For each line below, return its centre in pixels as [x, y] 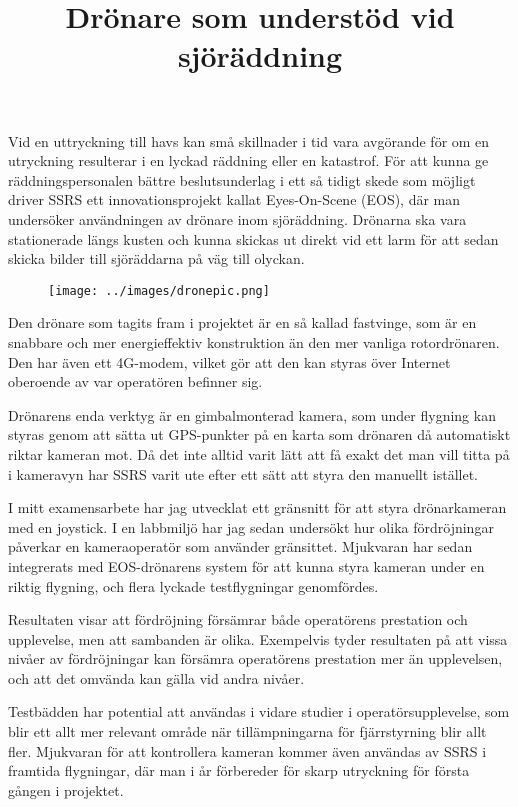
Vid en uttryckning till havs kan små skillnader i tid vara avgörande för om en [249, 140]
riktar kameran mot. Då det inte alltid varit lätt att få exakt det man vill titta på [259, 453]
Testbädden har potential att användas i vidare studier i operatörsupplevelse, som [259, 711]
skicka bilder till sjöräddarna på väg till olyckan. [156, 258]
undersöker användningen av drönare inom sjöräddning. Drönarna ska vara [237, 218]
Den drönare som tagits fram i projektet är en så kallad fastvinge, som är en [242, 322]
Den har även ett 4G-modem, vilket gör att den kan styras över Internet [229, 361]
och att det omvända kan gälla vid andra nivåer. [156, 677]
